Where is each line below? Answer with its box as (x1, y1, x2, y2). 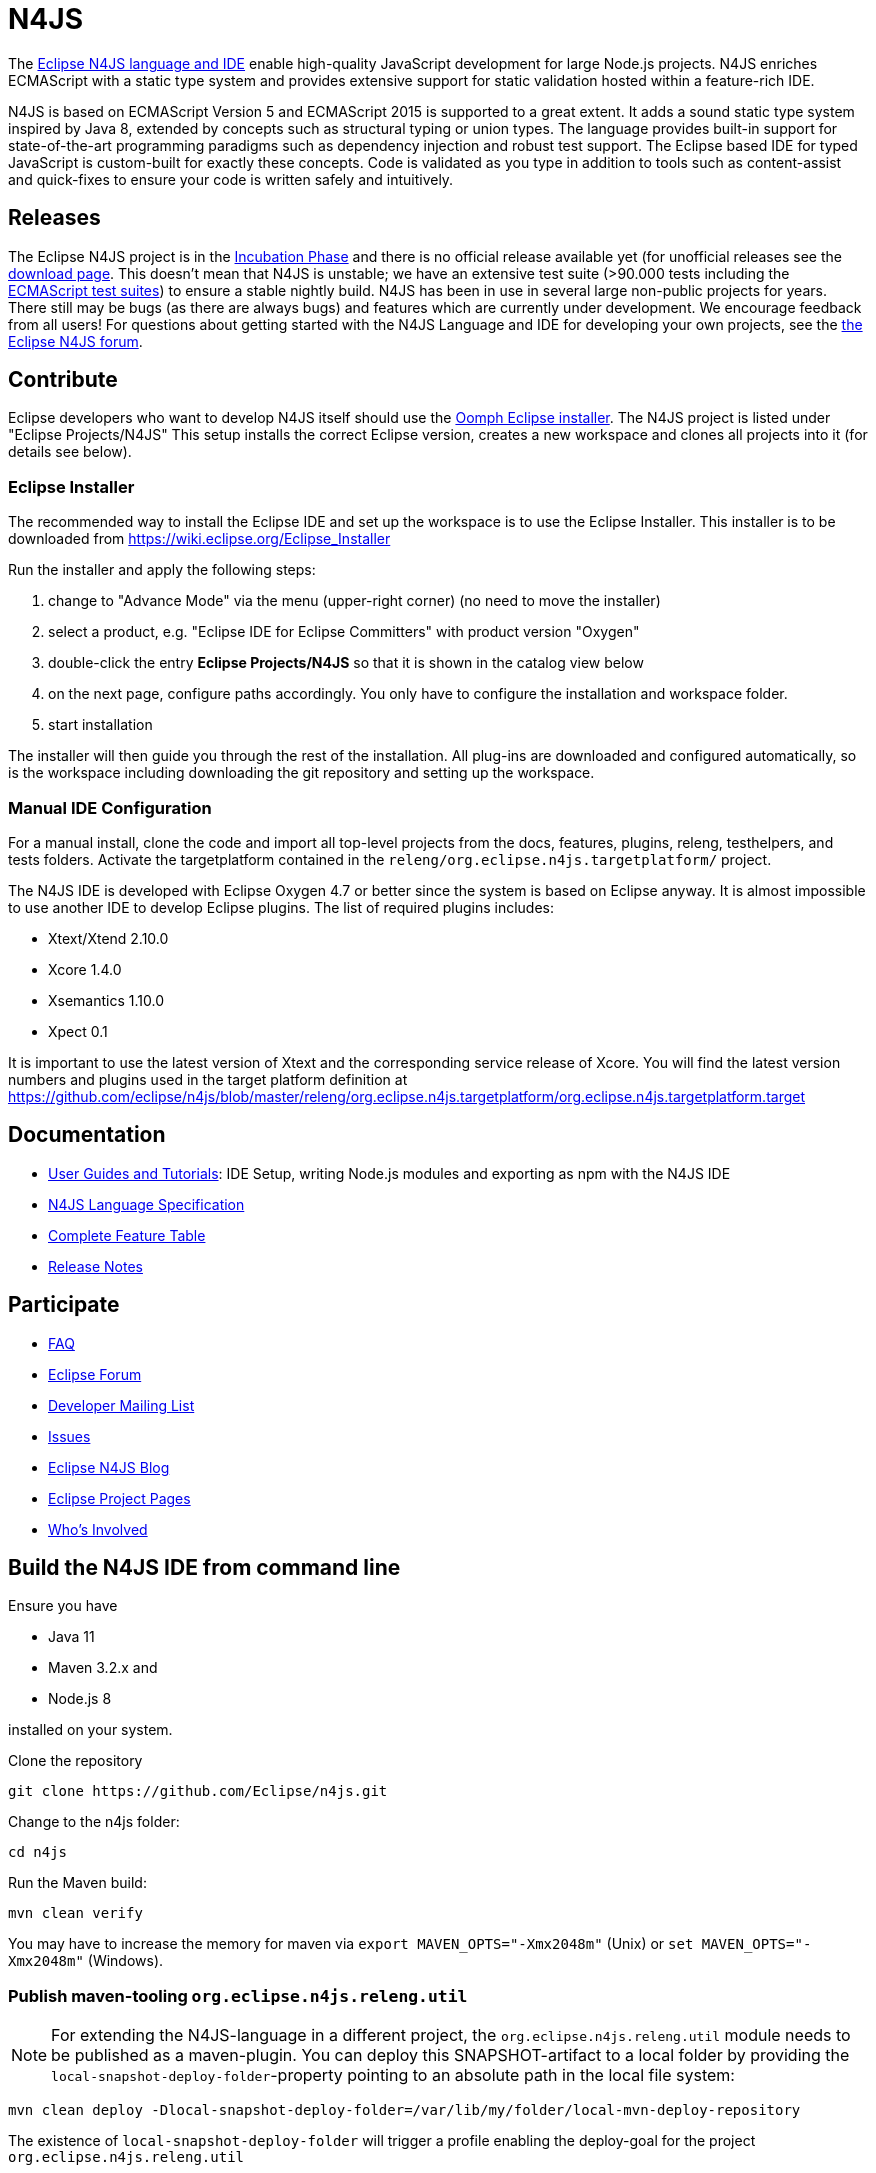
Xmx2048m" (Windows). (8, 1952, 164, 1970)
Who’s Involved (48, 1520, 148, 1538)
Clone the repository (8, 1752, 143, 1770)
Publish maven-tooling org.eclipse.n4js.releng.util (8, 1985, 468, 2006)
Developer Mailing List (48, 1396, 195, 1414)
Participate (8, 1292, 120, 1318)
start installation (48, 716, 153, 734)
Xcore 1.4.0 (48, 960, 122, 978)
